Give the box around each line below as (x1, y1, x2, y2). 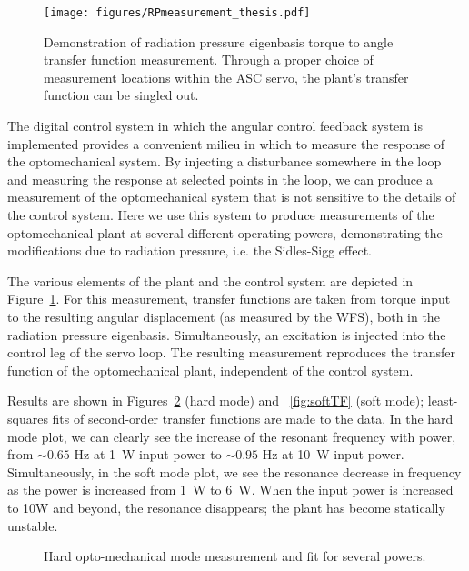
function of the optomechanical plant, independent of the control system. (7, 360, 414, 379)
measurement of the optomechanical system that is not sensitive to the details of (7, 187, 456, 206)
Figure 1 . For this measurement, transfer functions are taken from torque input (7, 289, 451, 308)
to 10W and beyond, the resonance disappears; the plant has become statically (7, 497, 445, 516)
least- (427, 391, 458, 410)
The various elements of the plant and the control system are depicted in (7, 271, 414, 290)
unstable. (7, 516, 58, 535)
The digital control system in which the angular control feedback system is (7, 116, 424, 135)
